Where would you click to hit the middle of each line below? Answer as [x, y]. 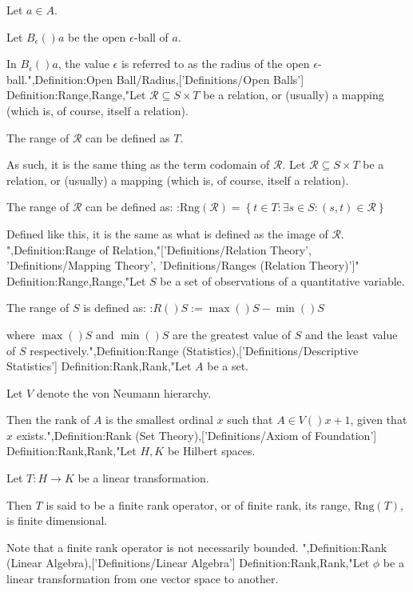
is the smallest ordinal [159, 420]
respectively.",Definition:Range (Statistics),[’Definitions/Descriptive [194, 350]
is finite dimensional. [57, 520]
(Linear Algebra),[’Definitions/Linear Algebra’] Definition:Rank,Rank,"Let [188, 563]
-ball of [151, 36]
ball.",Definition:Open [60, 79]
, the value [83, 64]
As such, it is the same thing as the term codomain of [138, 164]
